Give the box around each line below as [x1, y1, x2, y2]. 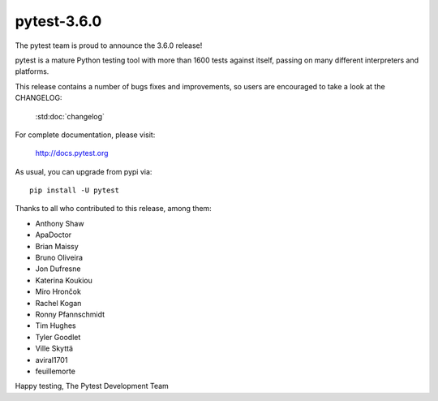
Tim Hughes [35, 321, 76, 330]
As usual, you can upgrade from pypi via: [15, 166, 152, 176]
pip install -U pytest [29, 186, 120, 195]
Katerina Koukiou [35, 275, 93, 285]
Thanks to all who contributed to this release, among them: [15, 204, 213, 213]
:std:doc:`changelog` [35, 111, 105, 121]
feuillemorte [35, 366, 76, 376]
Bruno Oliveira [35, 252, 84, 263]
